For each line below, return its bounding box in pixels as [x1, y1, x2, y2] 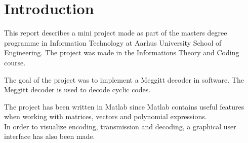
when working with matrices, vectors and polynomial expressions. [4, 111, 207, 122]
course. [4, 57, 26, 67]
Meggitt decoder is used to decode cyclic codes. [4, 84, 151, 95]
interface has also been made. [4, 131, 95, 141]
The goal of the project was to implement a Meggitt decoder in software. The [4, 74, 244, 85]
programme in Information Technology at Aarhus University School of [4, 37, 222, 48]
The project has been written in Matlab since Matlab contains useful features [4, 101, 244, 112]
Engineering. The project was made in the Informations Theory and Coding [4, 47, 239, 58]
